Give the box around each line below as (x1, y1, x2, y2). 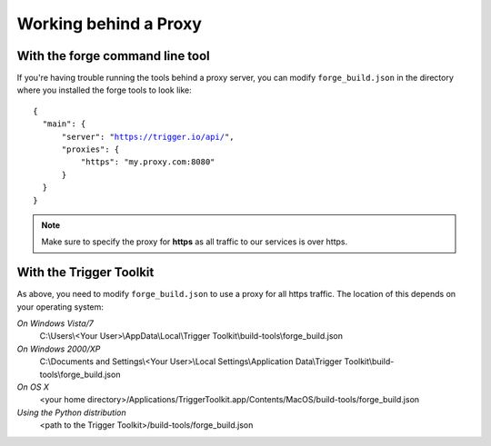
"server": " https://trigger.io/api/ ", (61, 132, 235, 142)
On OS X (16, 382, 50, 392)
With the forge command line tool (16, 48, 211, 64)
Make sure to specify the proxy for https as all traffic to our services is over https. (41, 236, 348, 247)
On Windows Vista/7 (16, 318, 95, 329)
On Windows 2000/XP (16, 343, 101, 354)
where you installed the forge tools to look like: (16, 84, 192, 95)
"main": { (42, 119, 86, 129)
